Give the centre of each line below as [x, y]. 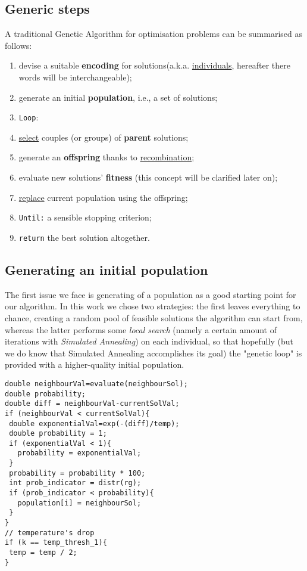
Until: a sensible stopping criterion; [85, 217]
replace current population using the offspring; [103, 197]
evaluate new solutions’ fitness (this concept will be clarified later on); [148, 177]
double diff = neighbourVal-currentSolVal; [92, 404]
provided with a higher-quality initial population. [95, 364]
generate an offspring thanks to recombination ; [106, 157]
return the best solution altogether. [84, 237]
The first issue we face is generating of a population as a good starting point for [151, 294]
